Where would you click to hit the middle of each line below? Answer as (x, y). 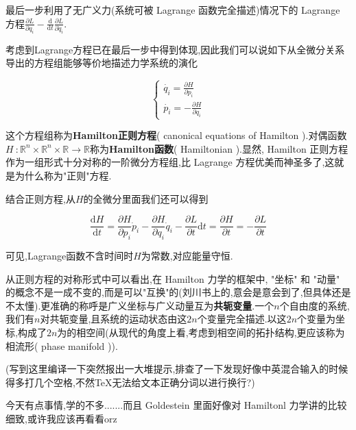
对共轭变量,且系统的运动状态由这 (114, 319)
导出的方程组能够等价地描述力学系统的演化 (102, 63)
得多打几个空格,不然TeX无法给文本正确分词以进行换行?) (130, 382)
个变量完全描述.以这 (242, 319)
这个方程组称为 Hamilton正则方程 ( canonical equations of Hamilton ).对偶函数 (176, 135)
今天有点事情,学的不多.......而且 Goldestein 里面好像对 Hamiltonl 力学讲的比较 (176, 405)
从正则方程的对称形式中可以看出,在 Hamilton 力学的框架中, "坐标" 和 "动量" (173, 278)
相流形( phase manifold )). (62, 345)
